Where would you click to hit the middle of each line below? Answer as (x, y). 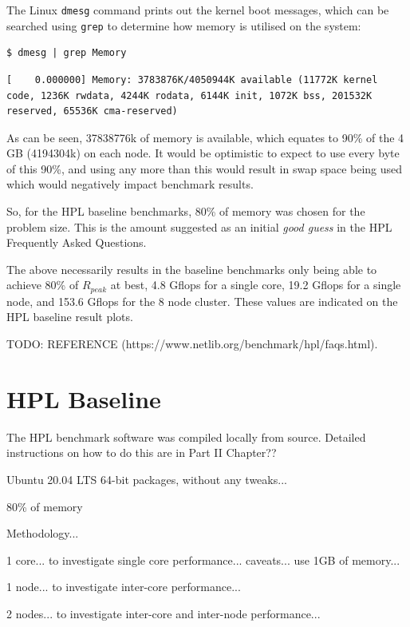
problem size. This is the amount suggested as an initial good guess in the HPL (199, 226)
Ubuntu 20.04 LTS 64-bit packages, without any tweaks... (147, 479)
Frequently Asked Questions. (77, 242)
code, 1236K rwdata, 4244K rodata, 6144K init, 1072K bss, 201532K (189, 95)
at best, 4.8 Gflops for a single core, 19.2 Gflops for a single (256, 285)
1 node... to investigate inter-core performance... (124, 587)
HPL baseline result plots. (70, 317)
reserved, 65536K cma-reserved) (92, 111)
